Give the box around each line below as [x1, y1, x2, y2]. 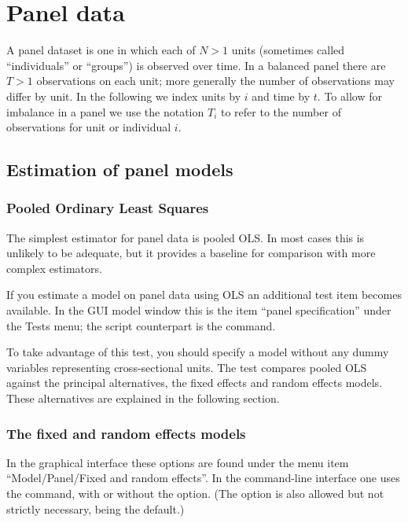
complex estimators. [6, 260, 102, 276]
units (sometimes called [231, 42, 345, 58]
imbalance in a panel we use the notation [6, 103, 204, 120]
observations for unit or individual [6, 119, 171, 135]
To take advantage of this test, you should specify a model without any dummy [6, 344, 389, 360]
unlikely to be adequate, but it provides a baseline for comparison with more [6, 245, 376, 261]
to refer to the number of [220, 103, 341, 120]
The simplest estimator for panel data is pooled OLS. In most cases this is [6, 229, 365, 245]
